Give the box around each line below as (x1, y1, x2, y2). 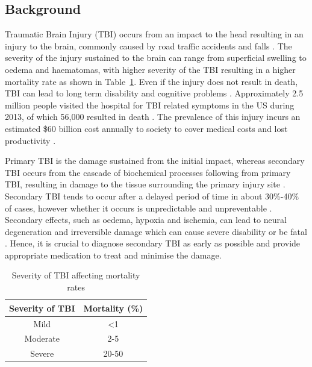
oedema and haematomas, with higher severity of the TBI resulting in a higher (5, 63, 296, 75)
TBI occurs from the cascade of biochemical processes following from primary (5, 166, 291, 178)
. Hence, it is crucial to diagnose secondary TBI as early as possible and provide (5, 237, 301, 249)
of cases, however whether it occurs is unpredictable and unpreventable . (5, 201, 272, 214)
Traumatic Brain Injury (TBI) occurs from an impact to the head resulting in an (5, 28, 304, 40)
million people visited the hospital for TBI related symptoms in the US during (5, 98, 295, 111)
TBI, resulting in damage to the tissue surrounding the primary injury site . (5, 178, 285, 190)
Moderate (24, 332, 60, 345)
